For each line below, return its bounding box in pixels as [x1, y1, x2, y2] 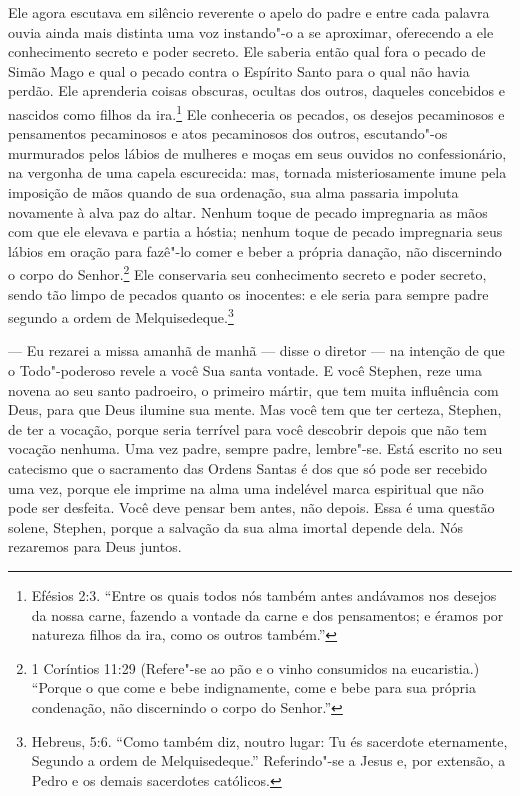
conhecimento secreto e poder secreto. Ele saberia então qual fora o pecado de [8, 41, 486, 62]
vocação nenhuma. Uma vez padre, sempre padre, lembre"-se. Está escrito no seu [8, 438, 503, 459]
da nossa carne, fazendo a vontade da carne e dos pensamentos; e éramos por [31, 604, 504, 625]
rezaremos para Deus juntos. [8, 536, 182, 557]
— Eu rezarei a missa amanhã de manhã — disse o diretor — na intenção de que [8, 340, 505, 361]
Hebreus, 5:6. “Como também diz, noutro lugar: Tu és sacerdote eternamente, [31, 730, 508, 751]
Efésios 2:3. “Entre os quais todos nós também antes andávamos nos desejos [31, 585, 497, 605]
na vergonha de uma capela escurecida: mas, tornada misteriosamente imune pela [8, 162, 507, 183]
